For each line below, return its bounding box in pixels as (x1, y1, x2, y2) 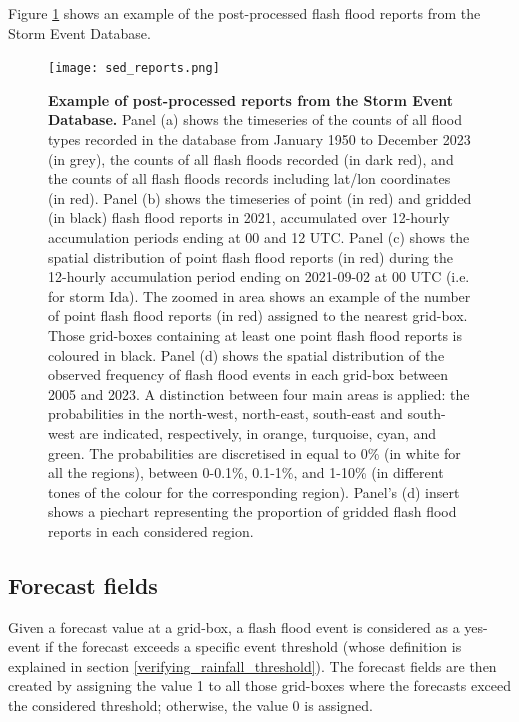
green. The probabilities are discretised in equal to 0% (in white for (48, 442, 461, 463)
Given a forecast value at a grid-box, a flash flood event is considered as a (8, 616, 460, 637)
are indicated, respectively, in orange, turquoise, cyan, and (79, 422, 437, 443)
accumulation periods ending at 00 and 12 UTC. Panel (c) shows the (48, 227, 470, 247)
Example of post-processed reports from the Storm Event (48, 89, 454, 110)
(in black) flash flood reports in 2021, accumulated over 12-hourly (48, 207, 450, 228)
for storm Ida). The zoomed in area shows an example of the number (48, 285, 471, 306)
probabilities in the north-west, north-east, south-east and (48, 403, 403, 424)
